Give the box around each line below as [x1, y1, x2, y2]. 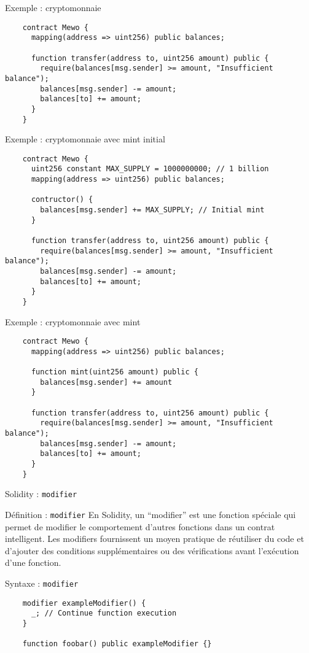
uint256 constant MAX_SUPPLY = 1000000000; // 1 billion [31, 164, 269, 174]
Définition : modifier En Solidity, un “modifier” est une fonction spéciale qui [5, 508, 296, 521]
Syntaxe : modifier [5, 577, 79, 590]
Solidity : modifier [5, 487, 77, 500]
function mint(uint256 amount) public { [31, 368, 198, 377]
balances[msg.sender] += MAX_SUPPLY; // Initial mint [40, 206, 265, 215]
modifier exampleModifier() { [22, 598, 146, 608]
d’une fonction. [5, 556, 61, 569]
